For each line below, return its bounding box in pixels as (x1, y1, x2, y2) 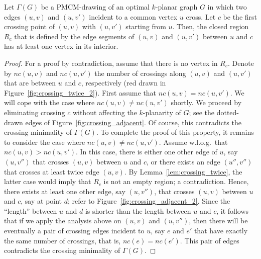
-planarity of (143, 107, 181, 117)
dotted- (216, 107, 239, 117)
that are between (4, 77, 56, 88)
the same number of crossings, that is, (4, 235, 121, 245)
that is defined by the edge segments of (14, 31, 135, 41)
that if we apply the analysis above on (4, 215, 121, 226)
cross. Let (186, 11, 216, 22)
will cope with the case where (4, 97, 95, 108)
